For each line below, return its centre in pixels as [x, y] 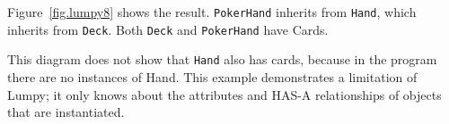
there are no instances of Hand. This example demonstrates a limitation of [212, 76]
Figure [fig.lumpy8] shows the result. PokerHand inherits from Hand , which [212, 12]
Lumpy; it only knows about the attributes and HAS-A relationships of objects [224, 94]
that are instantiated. [66, 112]
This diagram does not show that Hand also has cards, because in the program [222, 59]
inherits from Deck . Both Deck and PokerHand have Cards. [168, 29]
